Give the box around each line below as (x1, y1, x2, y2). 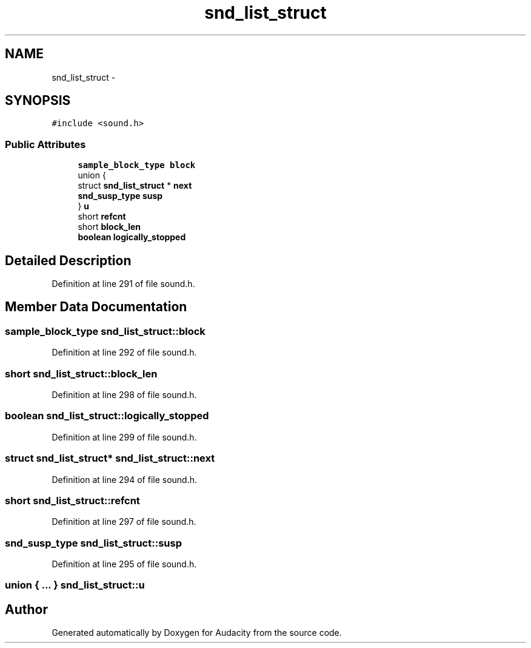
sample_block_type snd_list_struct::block (5, 325, 205, 337)
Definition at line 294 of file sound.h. (52, 474, 198, 485)
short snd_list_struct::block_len (5, 367, 158, 380)
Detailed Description (5, 252, 132, 268)
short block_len (78, 221, 141, 232)
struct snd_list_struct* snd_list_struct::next (5, 452, 215, 465)
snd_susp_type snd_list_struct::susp (5, 536, 182, 549)
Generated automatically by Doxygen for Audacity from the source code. (52, 627, 342, 638)
